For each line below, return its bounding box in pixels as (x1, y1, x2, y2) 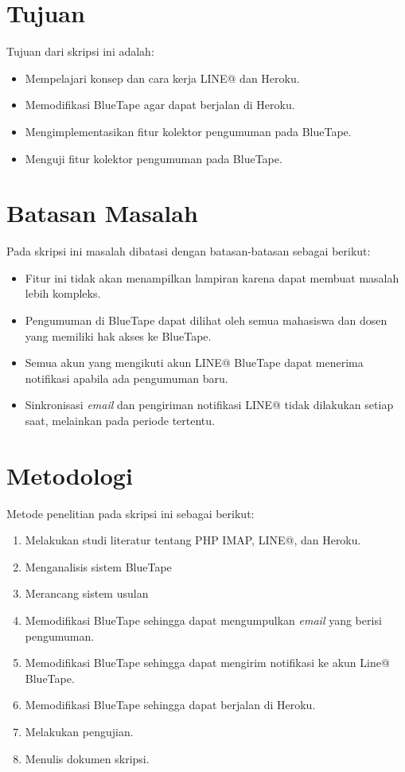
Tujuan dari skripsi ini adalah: (6, 43, 154, 60)
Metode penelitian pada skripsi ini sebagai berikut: (6, 505, 255, 521)
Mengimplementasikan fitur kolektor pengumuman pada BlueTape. (25, 123, 352, 139)
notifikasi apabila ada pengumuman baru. (25, 369, 228, 386)
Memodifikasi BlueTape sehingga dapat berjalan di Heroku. (25, 696, 316, 713)
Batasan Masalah (6, 197, 198, 229)
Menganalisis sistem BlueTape (25, 558, 172, 575)
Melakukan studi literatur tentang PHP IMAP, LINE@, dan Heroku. (25, 532, 361, 548)
